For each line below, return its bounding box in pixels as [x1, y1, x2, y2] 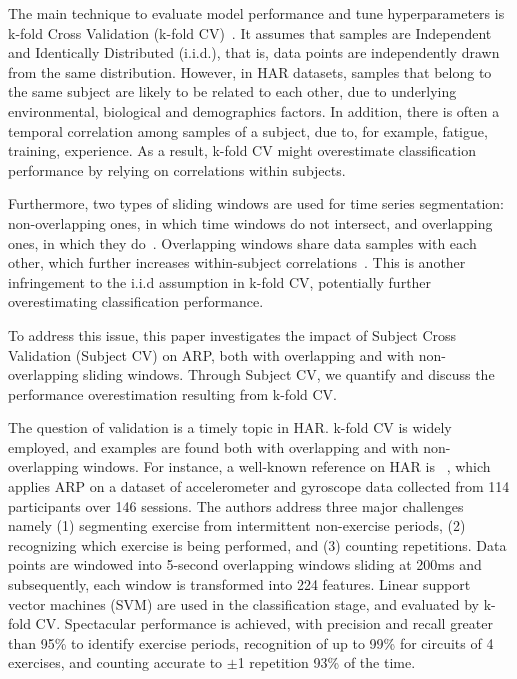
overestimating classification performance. [8, 291, 264, 312]
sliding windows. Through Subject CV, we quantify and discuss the [83, 364, 495, 385]
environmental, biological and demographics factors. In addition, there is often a [8, 100, 500, 121]
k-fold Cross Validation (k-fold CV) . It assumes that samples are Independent [8, 22, 492, 43]
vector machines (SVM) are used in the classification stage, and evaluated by [8, 593, 479, 614]
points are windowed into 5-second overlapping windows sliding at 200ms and [8, 554, 482, 575]
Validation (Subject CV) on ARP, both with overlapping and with [8, 344, 415, 365]
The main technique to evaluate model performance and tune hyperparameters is [8, 3, 505, 23]
